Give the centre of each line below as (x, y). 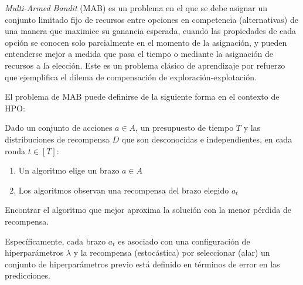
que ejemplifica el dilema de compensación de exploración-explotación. (131, 77)
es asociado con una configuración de (184, 241)
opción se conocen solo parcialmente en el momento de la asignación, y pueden (146, 42)
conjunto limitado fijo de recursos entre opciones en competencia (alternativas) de (151, 19)
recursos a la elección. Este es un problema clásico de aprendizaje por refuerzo (145, 65)
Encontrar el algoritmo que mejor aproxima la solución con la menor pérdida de (148, 210)
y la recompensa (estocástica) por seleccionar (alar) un (172, 252)
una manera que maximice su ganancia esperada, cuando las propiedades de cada (151, 31)
